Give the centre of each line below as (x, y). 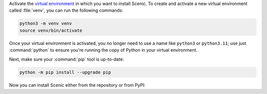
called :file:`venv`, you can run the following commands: (66, 10)
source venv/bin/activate (51, 30)
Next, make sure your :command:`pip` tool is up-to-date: (67, 59)
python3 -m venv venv (46, 24)
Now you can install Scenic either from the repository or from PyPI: (77, 85)
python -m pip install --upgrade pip (65, 72)
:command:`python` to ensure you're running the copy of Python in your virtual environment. (103, 50)
